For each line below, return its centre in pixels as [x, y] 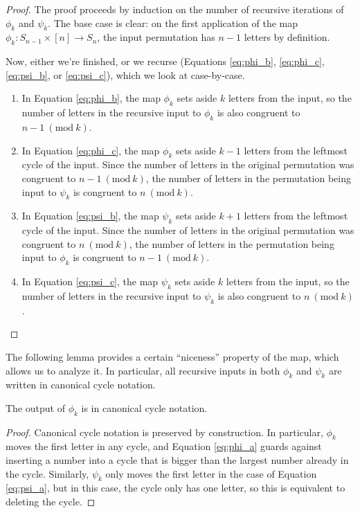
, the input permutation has [156, 37]
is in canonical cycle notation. [144, 407]
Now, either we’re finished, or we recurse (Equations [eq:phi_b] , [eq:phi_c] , [165, 61]
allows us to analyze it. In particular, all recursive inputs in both [143, 370]
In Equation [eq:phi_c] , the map [91, 150]
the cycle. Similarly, [47, 473]
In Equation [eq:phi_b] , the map [91, 98]
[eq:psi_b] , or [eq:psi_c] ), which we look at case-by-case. [125, 74]
